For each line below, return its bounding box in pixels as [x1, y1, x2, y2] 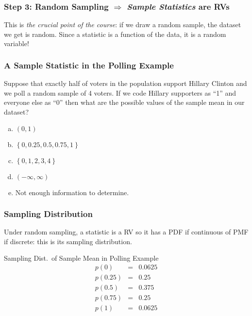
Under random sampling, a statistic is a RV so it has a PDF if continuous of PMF [4, 227, 249, 237]
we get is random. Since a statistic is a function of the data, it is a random [4, 29, 226, 39]
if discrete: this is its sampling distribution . [4, 236, 132, 246]
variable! [4, 38, 29, 49]
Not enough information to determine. [15, 187, 129, 197]
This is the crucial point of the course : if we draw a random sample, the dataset [4, 19, 241, 30]
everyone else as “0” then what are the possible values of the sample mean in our [4, 97, 245, 107]
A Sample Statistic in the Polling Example [4, 59, 174, 71]
